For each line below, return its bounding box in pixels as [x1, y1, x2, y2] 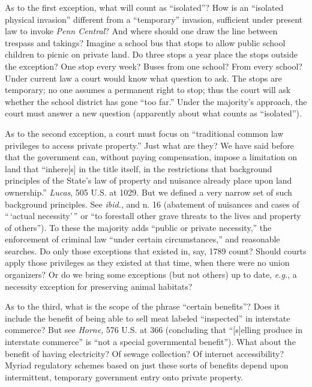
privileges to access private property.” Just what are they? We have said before [5, 139, 294, 151]
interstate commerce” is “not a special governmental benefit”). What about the [5, 335, 296, 348]
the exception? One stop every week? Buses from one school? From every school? [5, 59, 302, 72]
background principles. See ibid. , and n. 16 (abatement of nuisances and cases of [5, 197, 299, 210]
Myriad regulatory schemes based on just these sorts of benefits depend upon [5, 359, 289, 371]
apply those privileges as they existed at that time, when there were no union [5, 256, 290, 269]
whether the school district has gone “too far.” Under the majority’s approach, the [5, 95, 307, 107]
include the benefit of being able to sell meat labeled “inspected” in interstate [5, 311, 290, 324]
